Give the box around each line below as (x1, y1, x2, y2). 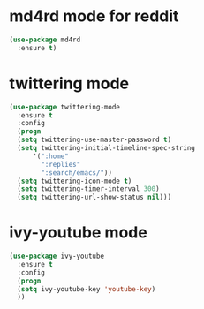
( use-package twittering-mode (9, 102, 121, 111)
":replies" (41, 160, 81, 169)
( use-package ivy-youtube (9, 252, 104, 261)
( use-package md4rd (9, 35, 81, 44)
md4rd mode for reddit (9, 6, 179, 26)
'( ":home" (32, 152, 69, 161)
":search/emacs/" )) (41, 168, 113, 177)
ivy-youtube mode (9, 222, 147, 243)
